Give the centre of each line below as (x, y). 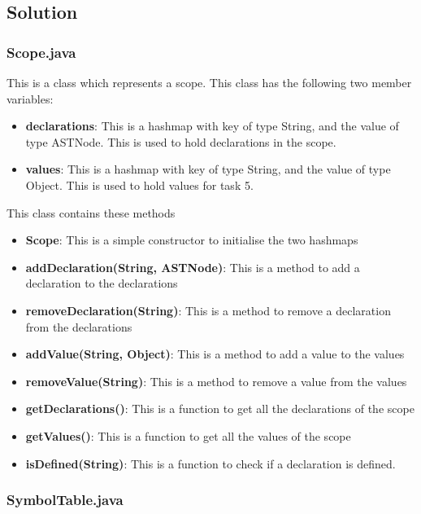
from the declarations (79, 326)
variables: (30, 98)
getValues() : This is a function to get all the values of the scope (188, 435)
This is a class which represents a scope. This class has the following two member (209, 82)
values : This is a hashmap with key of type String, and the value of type (208, 169)
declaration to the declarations (102, 283)
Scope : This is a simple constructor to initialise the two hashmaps (192, 240)
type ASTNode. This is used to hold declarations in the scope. (181, 141)
